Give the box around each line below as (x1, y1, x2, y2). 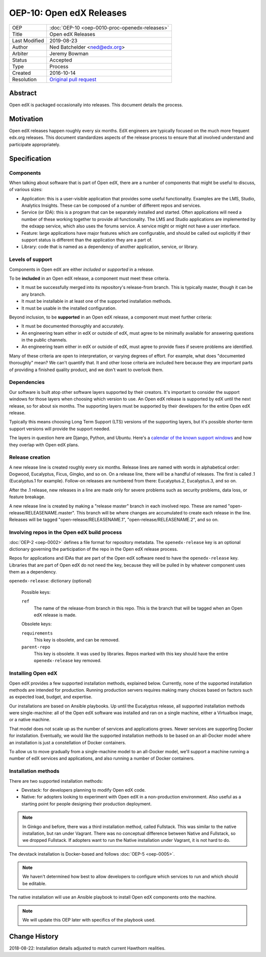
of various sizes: (9, 187, 43, 192)
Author (12, 43, 28, 50)
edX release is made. (33, 612, 77, 618)
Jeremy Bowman (49, 50, 89, 57)
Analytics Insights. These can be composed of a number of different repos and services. (21, 202, 201, 209)
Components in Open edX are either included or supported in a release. (9, 266, 155, 272)
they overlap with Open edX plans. (9, 442, 79, 447)
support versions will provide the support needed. (9, 426, 111, 432)
